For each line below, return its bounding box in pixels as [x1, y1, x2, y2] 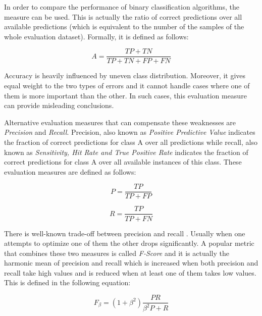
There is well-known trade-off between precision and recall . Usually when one [4, 228, 245, 238]
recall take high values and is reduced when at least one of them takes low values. [4, 267, 256, 278]
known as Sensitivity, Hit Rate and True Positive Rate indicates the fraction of [4, 146, 248, 157]
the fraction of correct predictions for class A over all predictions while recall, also [4, 137, 257, 147]
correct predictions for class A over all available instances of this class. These [4, 156, 242, 167]
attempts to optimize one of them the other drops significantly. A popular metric [4, 238, 254, 248]
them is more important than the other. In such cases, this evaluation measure [4, 90, 247, 100]
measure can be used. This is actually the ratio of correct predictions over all [4, 11, 242, 22]
